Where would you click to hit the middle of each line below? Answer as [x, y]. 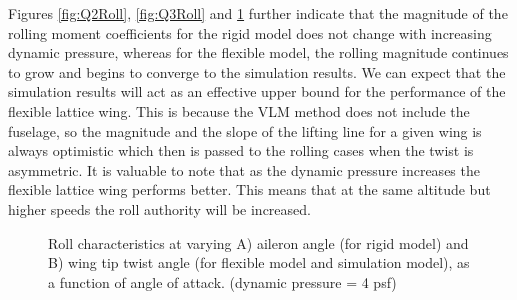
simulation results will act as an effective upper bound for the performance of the [257, 91]
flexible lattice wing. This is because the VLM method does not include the [239, 110]
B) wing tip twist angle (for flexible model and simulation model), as [259, 262]
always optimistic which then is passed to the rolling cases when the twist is [241, 150]
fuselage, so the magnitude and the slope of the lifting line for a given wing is [245, 130]
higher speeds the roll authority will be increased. [159, 208]
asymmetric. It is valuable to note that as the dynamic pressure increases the [244, 169]
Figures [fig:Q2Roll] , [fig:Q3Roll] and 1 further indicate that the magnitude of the [258, 13]
